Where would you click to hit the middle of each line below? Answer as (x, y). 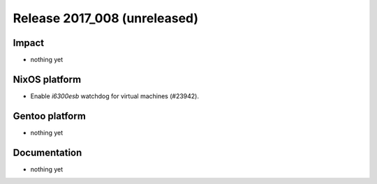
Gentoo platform (50, 116)
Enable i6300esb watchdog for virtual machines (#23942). (114, 96)
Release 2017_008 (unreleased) (106, 18)
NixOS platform (47, 79)
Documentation (47, 152)
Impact (29, 43)
